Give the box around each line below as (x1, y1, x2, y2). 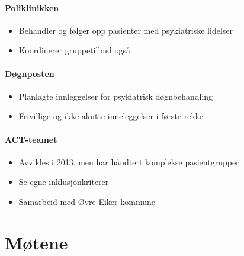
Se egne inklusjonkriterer (18, 175, 109, 188)
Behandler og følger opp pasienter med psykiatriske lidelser (18, 24, 233, 36)
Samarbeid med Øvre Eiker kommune (18, 195, 155, 207)
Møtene (5, 230, 68, 254)
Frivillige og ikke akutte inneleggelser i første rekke (18, 110, 204, 122)
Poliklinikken (5, 1, 59, 14)
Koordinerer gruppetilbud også (18, 44, 130, 56)
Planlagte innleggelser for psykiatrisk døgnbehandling (18, 89, 213, 102)
